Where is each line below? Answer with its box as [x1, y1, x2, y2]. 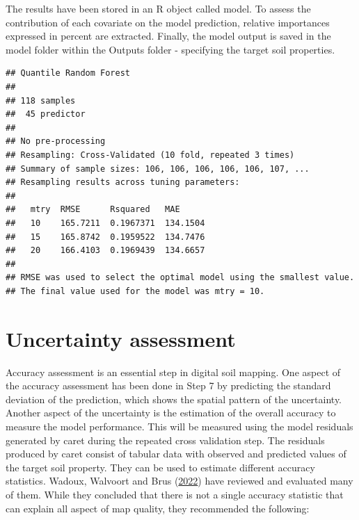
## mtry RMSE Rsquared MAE [6, 204, 180, 215]
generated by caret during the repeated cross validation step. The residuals [6, 432, 325, 447]
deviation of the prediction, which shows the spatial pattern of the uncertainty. [6, 391, 342, 406]
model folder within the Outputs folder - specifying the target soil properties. [6, 42, 335, 56]
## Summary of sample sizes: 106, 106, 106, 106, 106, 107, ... [6, 163, 310, 174]
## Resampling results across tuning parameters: [6, 177, 240, 188]
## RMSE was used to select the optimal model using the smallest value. [6, 273, 355, 283]
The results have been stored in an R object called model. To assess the [6, 1, 311, 15]
